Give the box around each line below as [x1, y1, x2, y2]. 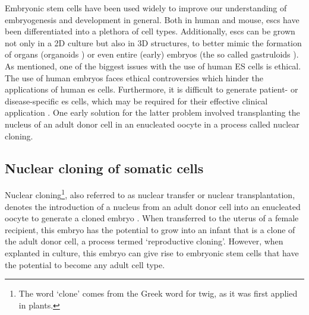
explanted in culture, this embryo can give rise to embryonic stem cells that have [5, 246, 299, 259]
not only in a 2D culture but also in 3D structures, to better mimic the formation [5, 36, 302, 49]
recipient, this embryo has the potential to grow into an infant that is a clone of [5, 223, 295, 236]
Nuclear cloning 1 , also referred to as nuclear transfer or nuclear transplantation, [5, 187, 295, 201]
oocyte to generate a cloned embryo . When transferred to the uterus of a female [5, 212, 299, 224]
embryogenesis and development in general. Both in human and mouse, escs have [5, 13, 299, 26]
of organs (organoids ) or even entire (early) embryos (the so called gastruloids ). [5, 48, 299, 61]
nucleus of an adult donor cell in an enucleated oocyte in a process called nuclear [5, 117, 299, 130]
